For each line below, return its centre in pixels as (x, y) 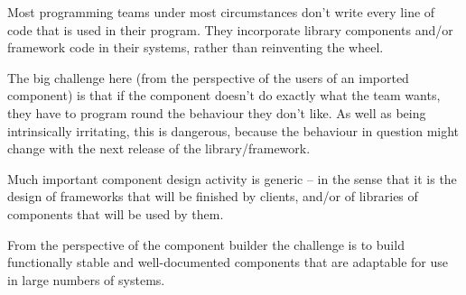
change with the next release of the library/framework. (159, 148)
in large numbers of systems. (86, 279)
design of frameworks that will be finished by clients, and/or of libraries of (213, 196)
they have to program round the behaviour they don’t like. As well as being (217, 112)
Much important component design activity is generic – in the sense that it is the (232, 178)
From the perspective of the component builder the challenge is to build (206, 244)
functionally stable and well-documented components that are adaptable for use (228, 262)
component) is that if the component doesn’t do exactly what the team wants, (224, 95)
